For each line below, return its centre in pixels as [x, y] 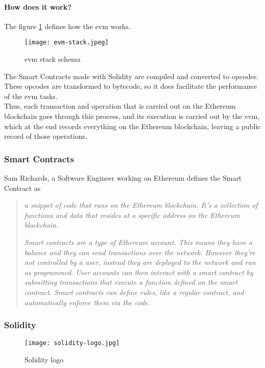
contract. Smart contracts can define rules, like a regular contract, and [134, 292]
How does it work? [38, 6]
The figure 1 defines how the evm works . [67, 26]
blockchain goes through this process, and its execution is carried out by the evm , [132, 116]
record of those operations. [46, 136]
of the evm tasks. [31, 96]
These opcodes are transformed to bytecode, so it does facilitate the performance [131, 86]
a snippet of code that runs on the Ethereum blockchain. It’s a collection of [141, 205]
